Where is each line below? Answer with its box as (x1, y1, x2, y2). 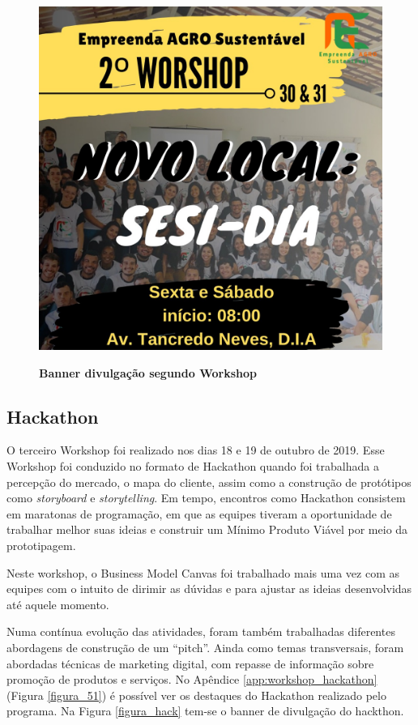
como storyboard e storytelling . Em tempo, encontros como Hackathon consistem (6, 489, 406, 506)
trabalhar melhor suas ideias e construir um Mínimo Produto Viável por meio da (6, 521, 408, 538)
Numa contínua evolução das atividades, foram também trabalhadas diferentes (6, 623, 395, 640)
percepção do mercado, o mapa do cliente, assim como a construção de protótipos (6, 473, 412, 490)
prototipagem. (6, 536, 76, 553)
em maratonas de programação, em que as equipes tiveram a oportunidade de (6, 505, 392, 522)
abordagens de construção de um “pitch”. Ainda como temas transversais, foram (6, 638, 404, 655)
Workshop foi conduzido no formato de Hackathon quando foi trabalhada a (6, 457, 379, 474)
